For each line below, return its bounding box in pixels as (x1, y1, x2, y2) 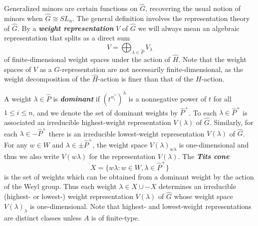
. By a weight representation (17, 22, 114, 33)
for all (213, 93, 232, 103)
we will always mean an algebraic (138, 22, 240, 33)
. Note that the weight (178, 54, 247, 64)
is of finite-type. (91, 212, 140, 222)
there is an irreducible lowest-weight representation (48, 128, 205, 138)
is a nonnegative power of (128, 93, 207, 103)
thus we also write (4, 150, 59, 161)
